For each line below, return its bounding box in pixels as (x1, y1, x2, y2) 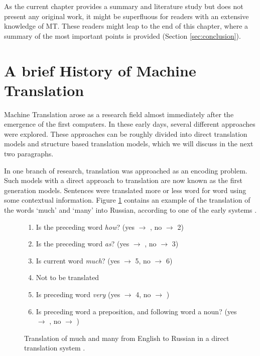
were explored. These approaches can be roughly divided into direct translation (4, 128, 247, 139)
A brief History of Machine (4, 60, 196, 80)
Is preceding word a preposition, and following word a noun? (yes (36, 306, 237, 316)
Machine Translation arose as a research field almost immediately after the (4, 109, 234, 119)
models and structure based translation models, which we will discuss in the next (4, 138, 253, 149)
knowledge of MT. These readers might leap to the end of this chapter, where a (4, 21, 248, 31)
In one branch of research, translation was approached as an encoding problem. (4, 165, 247, 175)
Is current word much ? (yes (36, 255, 120, 265)
